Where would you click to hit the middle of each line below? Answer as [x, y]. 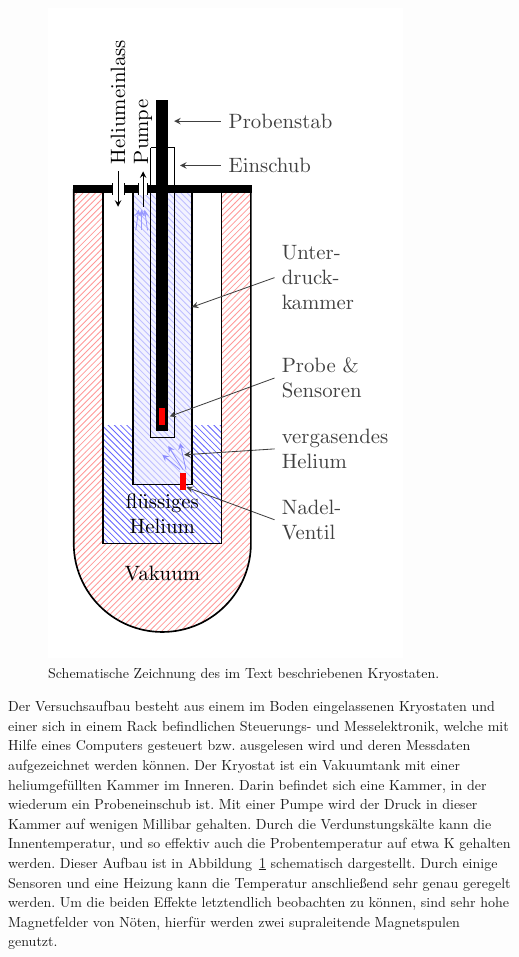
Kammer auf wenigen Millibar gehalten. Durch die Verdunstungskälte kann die [250, 822]
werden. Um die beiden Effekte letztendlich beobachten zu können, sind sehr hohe [258, 901]
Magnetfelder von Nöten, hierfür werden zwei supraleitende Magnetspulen [234, 920]
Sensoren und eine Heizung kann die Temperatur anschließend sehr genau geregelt [259, 881]
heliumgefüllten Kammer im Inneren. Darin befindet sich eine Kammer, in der [247, 783]
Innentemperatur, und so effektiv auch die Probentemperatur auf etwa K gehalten [259, 842]
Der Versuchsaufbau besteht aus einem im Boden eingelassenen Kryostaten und [251, 705]
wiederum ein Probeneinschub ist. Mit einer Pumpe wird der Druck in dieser [243, 803]
